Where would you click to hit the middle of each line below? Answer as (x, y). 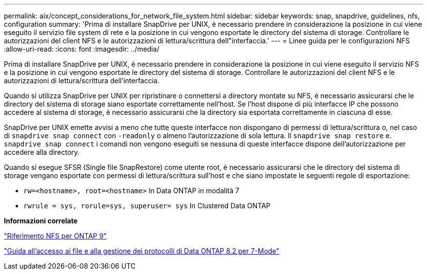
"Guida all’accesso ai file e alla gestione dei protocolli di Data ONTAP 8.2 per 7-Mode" (142, 251)
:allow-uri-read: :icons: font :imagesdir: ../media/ (82, 49)
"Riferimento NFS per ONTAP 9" (55, 236)
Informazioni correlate (41, 221)
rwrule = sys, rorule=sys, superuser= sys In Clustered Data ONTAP (147, 206)
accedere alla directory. (42, 152)
